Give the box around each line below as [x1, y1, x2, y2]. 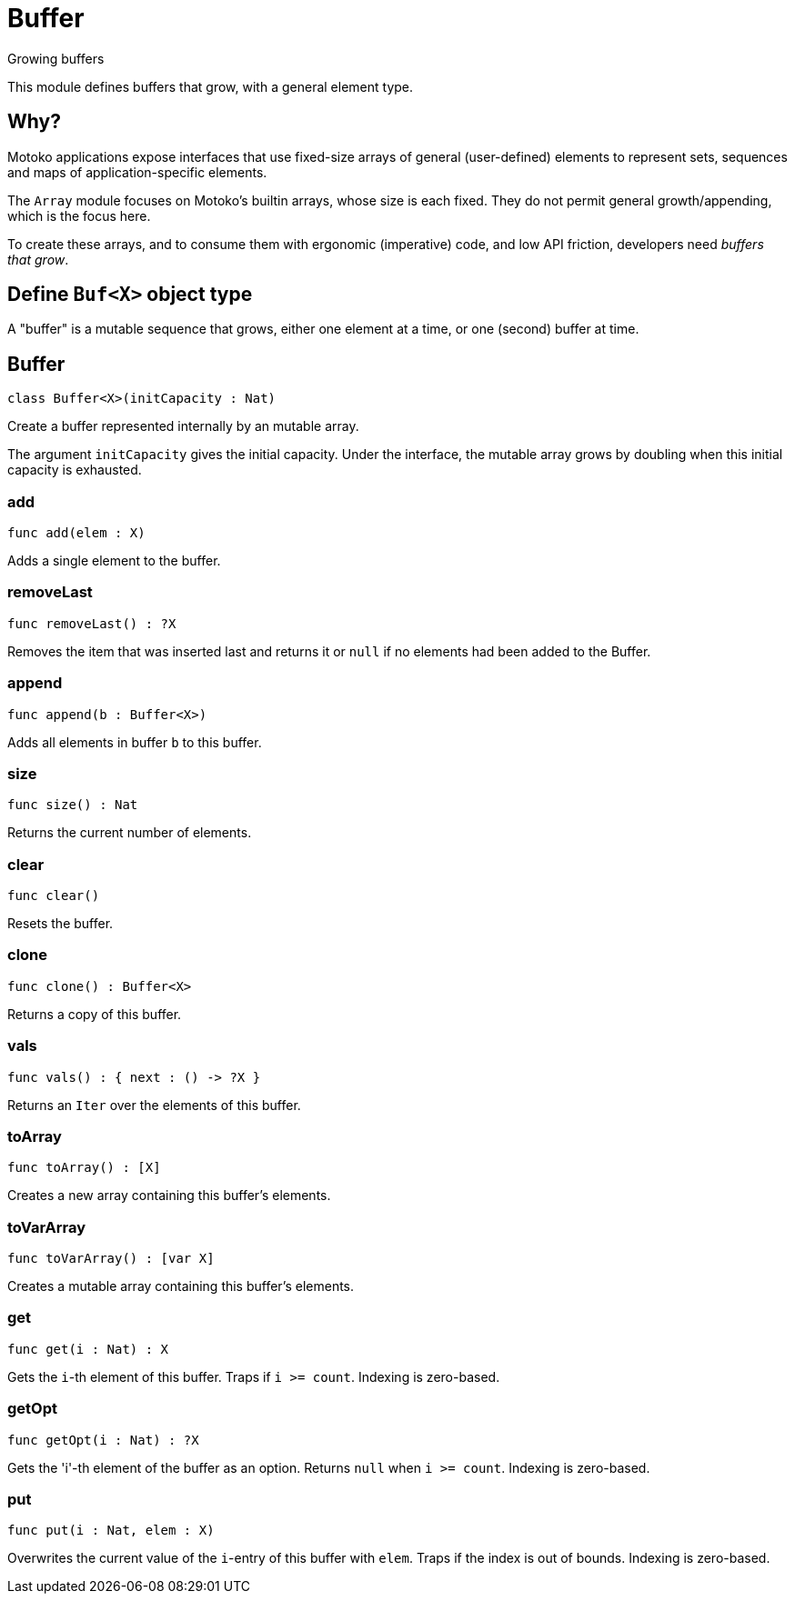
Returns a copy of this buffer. [7, 1006, 182, 1022]
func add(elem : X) [7, 525, 146, 541]
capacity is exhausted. [7, 462, 142, 478]
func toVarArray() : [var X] [7, 1251, 215, 1266]
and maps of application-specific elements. [7, 164, 267, 180]
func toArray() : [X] [7, 1160, 161, 1176]
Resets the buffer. [7, 916, 114, 932]
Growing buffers [7, 50, 105, 66]
